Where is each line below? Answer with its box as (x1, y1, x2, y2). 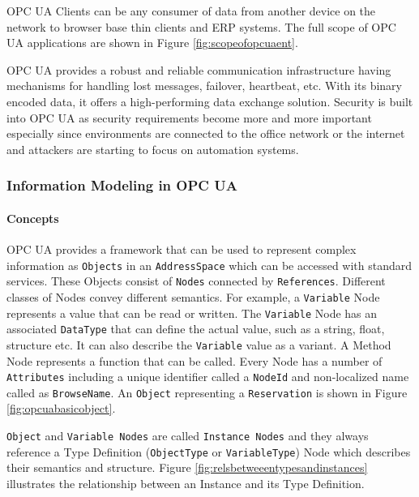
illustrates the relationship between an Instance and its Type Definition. (6, 474, 365, 491)
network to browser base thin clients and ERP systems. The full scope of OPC (6, 18, 396, 35)
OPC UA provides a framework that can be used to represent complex (6, 240, 357, 257)
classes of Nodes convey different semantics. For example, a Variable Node (6, 288, 380, 305)
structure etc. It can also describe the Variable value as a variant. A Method (6, 336, 391, 353)
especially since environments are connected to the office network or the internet (6, 125, 405, 142)
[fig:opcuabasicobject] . (6, 400, 116, 417)
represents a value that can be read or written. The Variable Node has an (6, 304, 378, 321)
